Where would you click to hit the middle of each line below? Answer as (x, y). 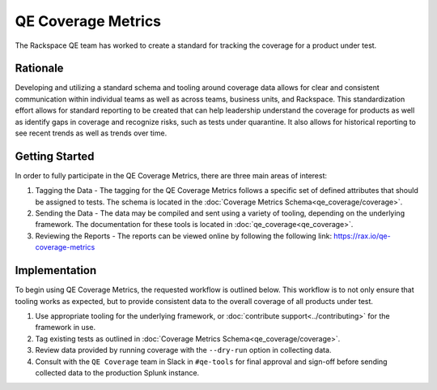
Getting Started (55, 156)
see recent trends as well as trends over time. (91, 133)
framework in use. (66, 328)
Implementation (56, 270)
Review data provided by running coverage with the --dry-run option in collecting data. (183, 350)
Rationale (39, 69)
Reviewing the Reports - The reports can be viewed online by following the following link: (183, 236)
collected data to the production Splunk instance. (117, 372)
